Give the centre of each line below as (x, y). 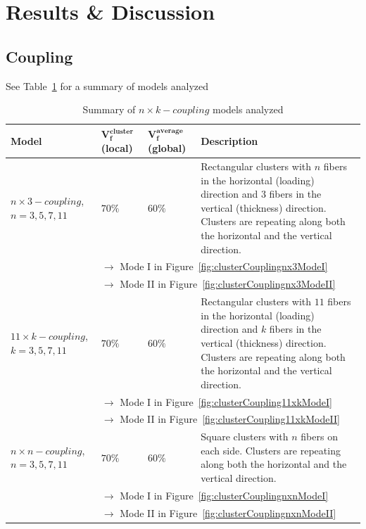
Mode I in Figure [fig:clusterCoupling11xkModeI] (226, 401)
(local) (117, 147)
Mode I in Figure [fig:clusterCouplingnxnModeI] (224, 495)
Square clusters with (245, 436)
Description (229, 140)
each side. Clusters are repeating (271, 450)
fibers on (319, 436)
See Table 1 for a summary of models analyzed (107, 85)
